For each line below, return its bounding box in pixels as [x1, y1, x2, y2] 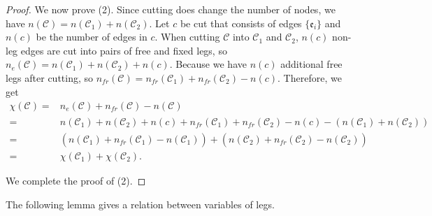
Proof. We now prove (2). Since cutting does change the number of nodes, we [6, 2, 336, 16]
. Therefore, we [278, 70, 342, 85]
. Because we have [169, 57, 247, 71]
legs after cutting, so [6, 70, 94, 85]
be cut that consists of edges [180, 15, 302, 30]
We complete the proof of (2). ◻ [6, 173, 146, 188]
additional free [280, 57, 343, 71]
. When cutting [154, 29, 220, 44]
